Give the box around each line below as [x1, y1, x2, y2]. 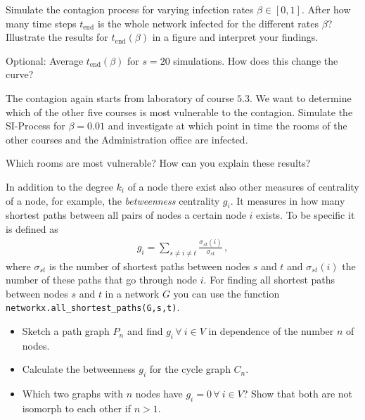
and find [127, 324, 163, 338]
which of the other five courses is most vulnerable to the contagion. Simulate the [6, 104, 353, 119]
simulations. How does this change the [173, 53, 338, 68]
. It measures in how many [230, 193, 345, 208]
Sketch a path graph [22, 324, 110, 338]
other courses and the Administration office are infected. [6, 132, 248, 146]
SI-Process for [6, 118, 65, 133]
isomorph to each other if [22, 401, 131, 416]
